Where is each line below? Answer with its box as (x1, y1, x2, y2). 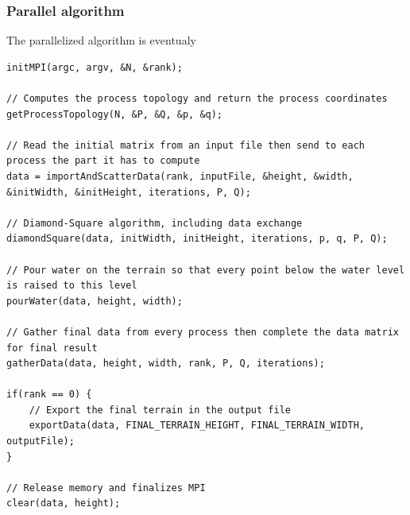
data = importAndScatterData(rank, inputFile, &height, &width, (6, 170, 354, 182)
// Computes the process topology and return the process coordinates (6, 93, 388, 104)
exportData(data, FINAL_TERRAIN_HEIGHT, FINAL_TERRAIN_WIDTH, (29, 420, 366, 432)
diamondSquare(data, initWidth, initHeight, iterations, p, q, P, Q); (6, 233, 388, 245)
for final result (6, 342, 98, 354)
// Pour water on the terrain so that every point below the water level (6, 264, 405, 276)
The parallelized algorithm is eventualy (6, 32, 196, 48)
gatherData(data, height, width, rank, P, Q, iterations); (6, 358, 325, 370)
